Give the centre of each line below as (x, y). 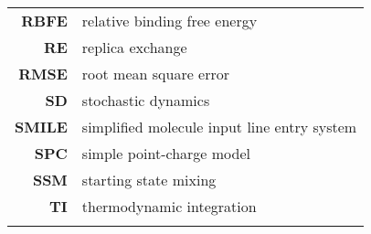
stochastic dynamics (146, 100)
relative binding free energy (170, 21)
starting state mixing (149, 180)
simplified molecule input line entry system (219, 127)
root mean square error (156, 74)
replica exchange (134, 47)
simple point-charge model (166, 153)
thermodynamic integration (169, 206)
